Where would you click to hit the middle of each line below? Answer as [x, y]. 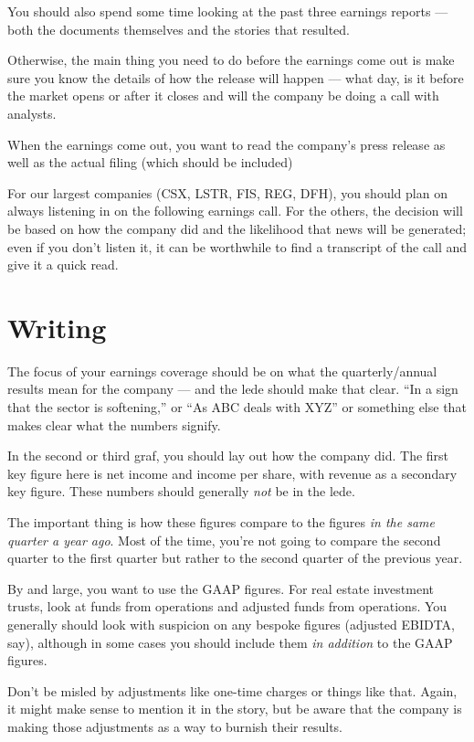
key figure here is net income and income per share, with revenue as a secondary [232, 473]
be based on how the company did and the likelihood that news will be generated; [237, 228]
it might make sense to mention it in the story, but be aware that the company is [235, 709]
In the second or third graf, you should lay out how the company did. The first [228, 456]
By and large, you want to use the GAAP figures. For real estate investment [221, 588]
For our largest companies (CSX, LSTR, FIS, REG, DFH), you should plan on [227, 192]
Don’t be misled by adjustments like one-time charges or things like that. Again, [232, 690]
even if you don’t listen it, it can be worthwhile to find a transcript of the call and [237, 246]
